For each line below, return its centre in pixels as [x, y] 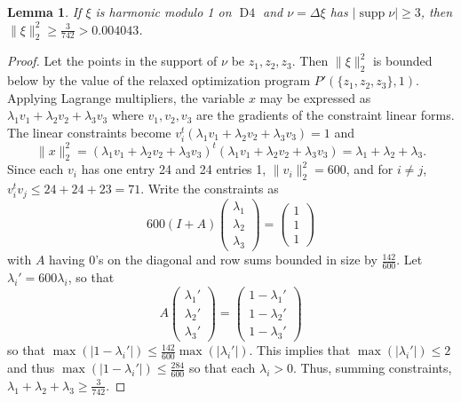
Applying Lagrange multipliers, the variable [126, 97]
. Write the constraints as [210, 189]
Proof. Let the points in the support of [112, 61]
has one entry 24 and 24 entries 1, [174, 169]
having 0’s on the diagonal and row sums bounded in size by [213, 260]
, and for [370, 169]
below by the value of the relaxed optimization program [159, 80]
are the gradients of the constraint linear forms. [326, 115]
